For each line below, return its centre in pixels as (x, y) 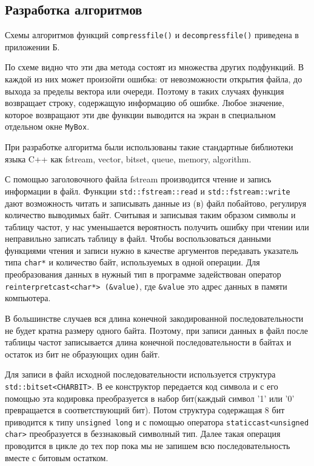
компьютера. (28, 298)
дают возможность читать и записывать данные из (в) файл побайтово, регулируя (156, 203)
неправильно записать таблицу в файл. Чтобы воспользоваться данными (138, 238)
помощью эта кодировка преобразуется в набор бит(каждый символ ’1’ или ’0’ (150, 398)
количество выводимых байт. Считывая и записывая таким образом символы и (150, 215)
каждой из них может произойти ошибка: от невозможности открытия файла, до (154, 79)
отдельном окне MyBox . (47, 126)
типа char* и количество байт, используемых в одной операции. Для (132, 262)
